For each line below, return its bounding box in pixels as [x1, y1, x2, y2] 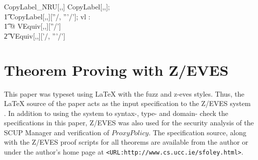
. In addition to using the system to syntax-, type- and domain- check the [4, 107, 229, 118]
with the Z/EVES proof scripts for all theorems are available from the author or [4, 137, 249, 147]
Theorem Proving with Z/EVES [4, 59, 229, 80]
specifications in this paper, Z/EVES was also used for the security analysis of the [4, 117, 254, 128]
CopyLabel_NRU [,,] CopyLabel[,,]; [4, 1, 110, 11]
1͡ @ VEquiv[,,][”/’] [4, 21, 61, 31]
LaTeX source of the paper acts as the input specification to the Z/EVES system [4, 98, 251, 108]
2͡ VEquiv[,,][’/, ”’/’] [4, 30, 66, 41]
